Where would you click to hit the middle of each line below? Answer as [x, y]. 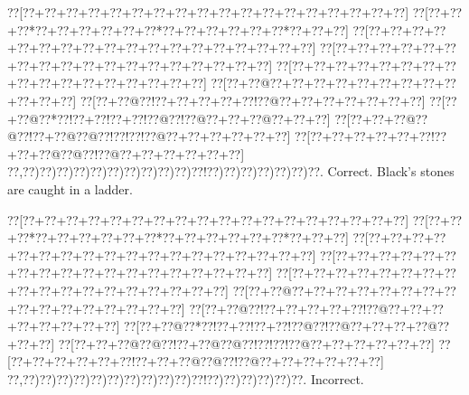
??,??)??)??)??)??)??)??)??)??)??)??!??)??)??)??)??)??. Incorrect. [186, 378]
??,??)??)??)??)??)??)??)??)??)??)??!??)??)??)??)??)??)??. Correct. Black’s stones [231, 171]
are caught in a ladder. [70, 188]
